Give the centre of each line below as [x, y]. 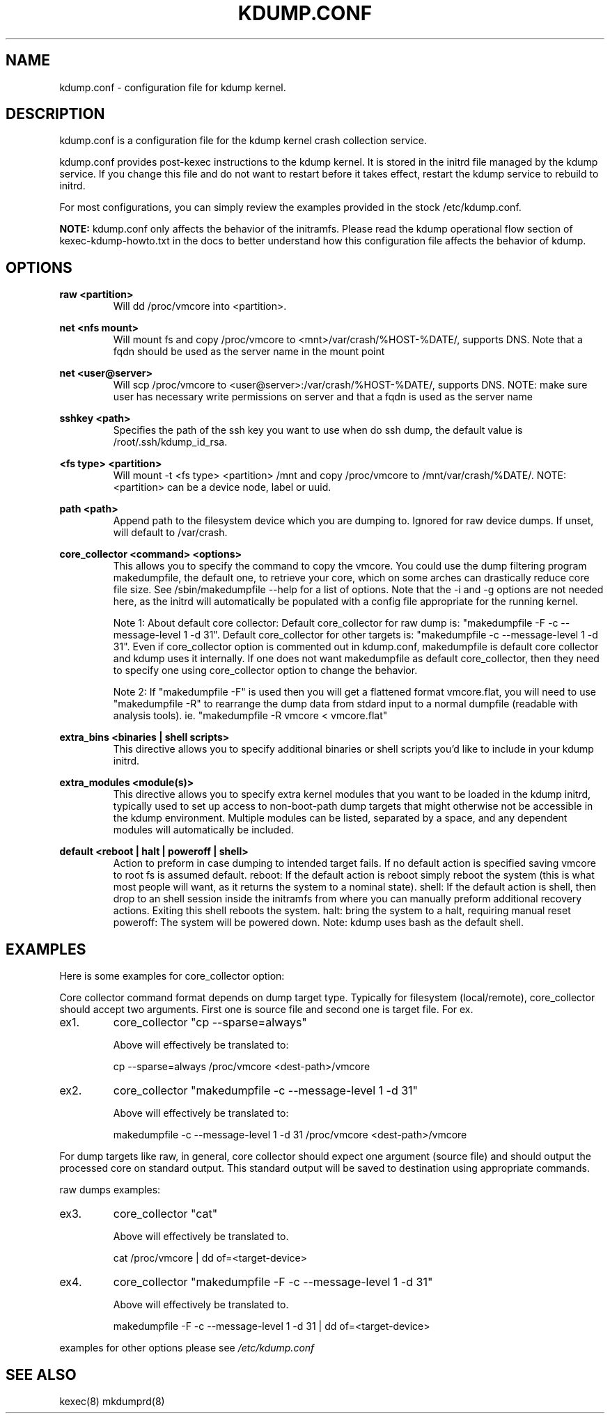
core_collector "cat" [165, 1214]
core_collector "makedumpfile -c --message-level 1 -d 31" [266, 1091]
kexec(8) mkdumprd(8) [112, 1401]
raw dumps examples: [110, 1190]
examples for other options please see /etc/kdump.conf [187, 1348]
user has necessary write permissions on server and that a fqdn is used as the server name [323, 397]
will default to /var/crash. [170, 533]
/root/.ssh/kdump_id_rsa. [170, 442]
